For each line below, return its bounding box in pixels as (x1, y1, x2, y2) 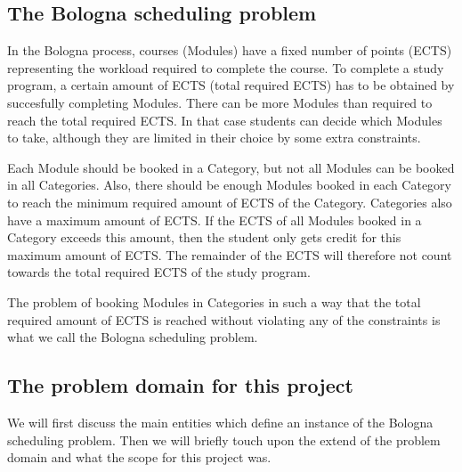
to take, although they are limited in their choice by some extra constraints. (7, 128, 421, 147)
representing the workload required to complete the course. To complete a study (7, 58, 444, 77)
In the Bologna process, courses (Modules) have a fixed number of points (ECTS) (7, 41, 452, 60)
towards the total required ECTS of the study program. (7, 263, 311, 281)
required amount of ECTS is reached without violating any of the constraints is (7, 310, 441, 329)
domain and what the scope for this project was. (7, 448, 272, 467)
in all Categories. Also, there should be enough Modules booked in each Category (7, 175, 451, 194)
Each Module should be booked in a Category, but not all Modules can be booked (7, 158, 455, 176)
